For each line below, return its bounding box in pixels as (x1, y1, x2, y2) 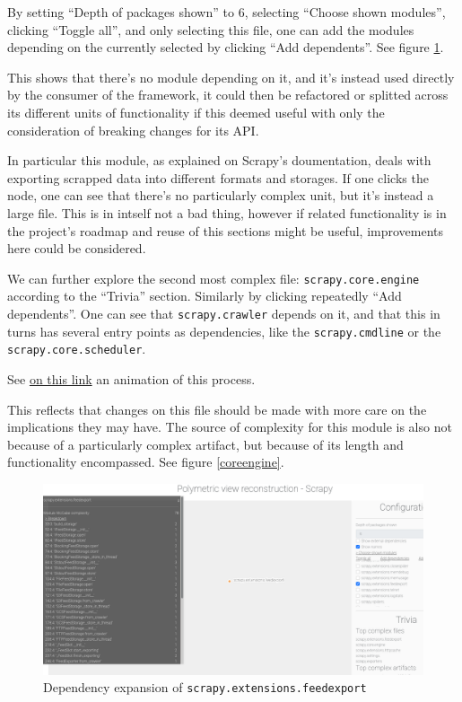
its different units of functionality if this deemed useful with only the (7, 102, 385, 121)
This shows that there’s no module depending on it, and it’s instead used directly (7, 67, 455, 86)
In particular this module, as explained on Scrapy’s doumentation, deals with (7, 151, 431, 170)
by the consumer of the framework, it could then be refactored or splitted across (7, 85, 449, 104)
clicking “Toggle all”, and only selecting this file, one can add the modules (7, 20, 414, 39)
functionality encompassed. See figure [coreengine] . (7, 452, 284, 471)
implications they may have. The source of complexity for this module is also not (7, 417, 452, 436)
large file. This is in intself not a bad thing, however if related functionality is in (7, 203, 447, 222)
